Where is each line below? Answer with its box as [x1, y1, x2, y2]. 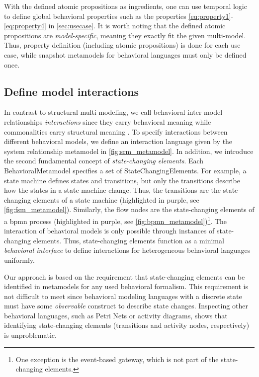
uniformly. [4, 254, 35, 265]
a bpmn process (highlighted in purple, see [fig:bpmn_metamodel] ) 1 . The [4, 214, 227, 226]
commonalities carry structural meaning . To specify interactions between [4, 126, 228, 137]
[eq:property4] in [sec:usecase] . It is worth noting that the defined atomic [4, 20, 226, 31]
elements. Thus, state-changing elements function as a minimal [33, 235, 224, 245]
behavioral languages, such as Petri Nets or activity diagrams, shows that [4, 310, 228, 320]
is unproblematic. [4, 330, 57, 340]
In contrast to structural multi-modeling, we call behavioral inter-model [4, 107, 223, 117]
